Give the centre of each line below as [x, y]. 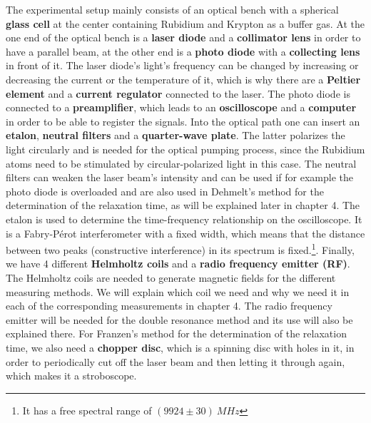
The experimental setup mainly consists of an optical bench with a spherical [172, 9]
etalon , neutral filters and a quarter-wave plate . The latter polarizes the [176, 135]
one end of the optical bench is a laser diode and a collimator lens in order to [183, 37]
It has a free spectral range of [87, 410]
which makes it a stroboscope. [71, 376]
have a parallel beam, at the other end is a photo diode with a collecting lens [183, 51]
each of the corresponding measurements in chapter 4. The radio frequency [169, 306]
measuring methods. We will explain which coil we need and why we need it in [178, 291]
